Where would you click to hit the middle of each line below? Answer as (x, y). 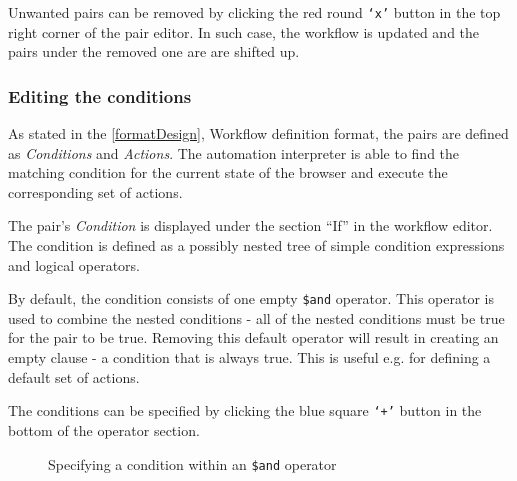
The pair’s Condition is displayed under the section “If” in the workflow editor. (250, 225)
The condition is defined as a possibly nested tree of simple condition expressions (256, 245)
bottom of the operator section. (104, 429)
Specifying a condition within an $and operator (192, 463)
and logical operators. (74, 264)
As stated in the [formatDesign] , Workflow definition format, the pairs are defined (258, 133)
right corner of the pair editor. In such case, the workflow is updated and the (244, 31)
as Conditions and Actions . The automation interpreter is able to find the (234, 152)
